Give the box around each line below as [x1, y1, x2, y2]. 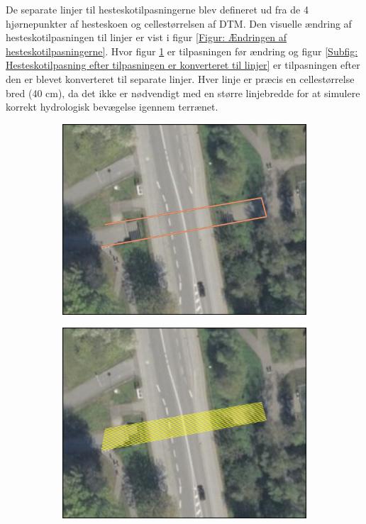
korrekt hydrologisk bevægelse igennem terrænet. [6, 99, 218, 114]
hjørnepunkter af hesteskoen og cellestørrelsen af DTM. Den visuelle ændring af [6, 16, 352, 30]
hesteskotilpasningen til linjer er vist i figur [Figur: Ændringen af [6, 30, 287, 45]
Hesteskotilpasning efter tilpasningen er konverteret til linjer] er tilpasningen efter [6, 57, 360, 72]
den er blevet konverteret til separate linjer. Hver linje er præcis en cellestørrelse [6, 71, 355, 86]
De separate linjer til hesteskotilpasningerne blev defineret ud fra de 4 [6, 2, 309, 16]
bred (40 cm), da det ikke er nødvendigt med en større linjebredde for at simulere [6, 85, 360, 100]
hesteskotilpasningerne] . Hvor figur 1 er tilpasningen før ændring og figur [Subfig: [6, 43, 358, 58]
